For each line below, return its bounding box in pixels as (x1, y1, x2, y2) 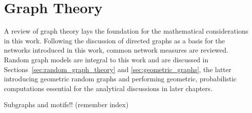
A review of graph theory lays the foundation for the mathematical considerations (4, 26, 249, 36)
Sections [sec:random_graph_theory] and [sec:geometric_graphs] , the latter (4, 64, 232, 74)
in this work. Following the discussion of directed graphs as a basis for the (4, 35, 225, 45)
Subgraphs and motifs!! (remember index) (4, 99, 129, 110)
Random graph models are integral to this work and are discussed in (4, 54, 209, 64)
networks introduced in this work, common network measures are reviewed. (4, 45, 229, 55)
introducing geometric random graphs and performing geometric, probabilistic (4, 74, 237, 84)
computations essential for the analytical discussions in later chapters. (4, 83, 213, 93)
